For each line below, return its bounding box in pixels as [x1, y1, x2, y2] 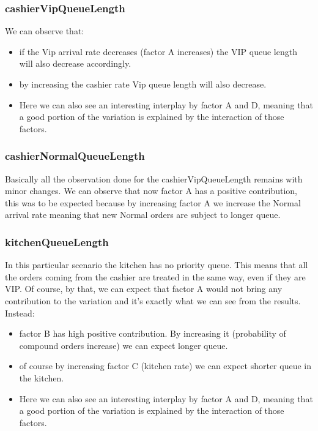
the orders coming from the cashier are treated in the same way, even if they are [5, 270, 306, 283]
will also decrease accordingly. [19, 57, 131, 70]
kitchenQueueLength [5, 234, 109, 249]
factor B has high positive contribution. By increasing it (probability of [19, 327, 286, 340]
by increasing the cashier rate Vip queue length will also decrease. [19, 78, 267, 90]
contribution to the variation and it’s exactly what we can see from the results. [5, 294, 301, 307]
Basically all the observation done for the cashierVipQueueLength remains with [5, 172, 303, 185]
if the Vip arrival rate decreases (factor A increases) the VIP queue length [19, 45, 297, 58]
